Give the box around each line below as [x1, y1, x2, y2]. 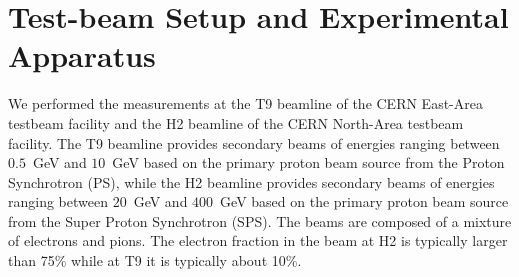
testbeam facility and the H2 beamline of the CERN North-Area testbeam [8, 112, 464, 133]
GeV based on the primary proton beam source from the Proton [112, 152, 505, 173]
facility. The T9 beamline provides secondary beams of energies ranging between [8, 132, 500, 153]
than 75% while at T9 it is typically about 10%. [8, 250, 302, 271]
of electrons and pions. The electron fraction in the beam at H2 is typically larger [8, 230, 508, 251]
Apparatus [8, 35, 156, 76]
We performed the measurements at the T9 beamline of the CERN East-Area [8, 93, 483, 114]
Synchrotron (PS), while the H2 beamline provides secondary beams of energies [8, 171, 495, 192]
